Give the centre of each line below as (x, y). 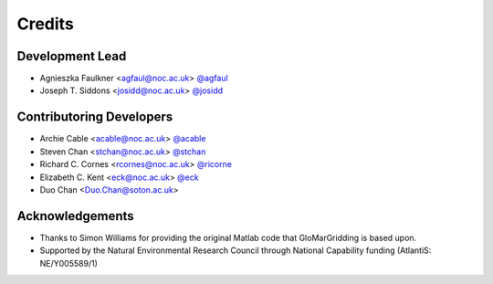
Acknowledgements (75, 216)
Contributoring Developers (95, 117)
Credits (46, 24)
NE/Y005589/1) (68, 263)
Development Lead (72, 56)
